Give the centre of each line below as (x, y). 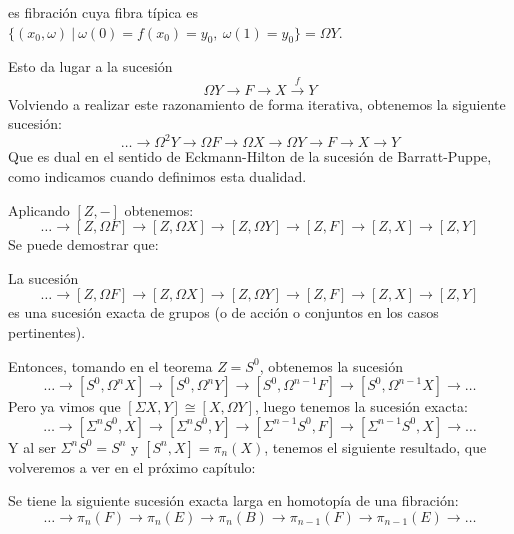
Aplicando (39, 209)
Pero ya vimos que (64, 406)
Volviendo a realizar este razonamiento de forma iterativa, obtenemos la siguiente (257, 103)
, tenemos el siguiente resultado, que (375, 446)
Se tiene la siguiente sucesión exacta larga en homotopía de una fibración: (233, 500)
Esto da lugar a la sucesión (90, 66)
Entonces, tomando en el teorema (110, 365)
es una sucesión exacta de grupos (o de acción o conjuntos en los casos (223, 312)
